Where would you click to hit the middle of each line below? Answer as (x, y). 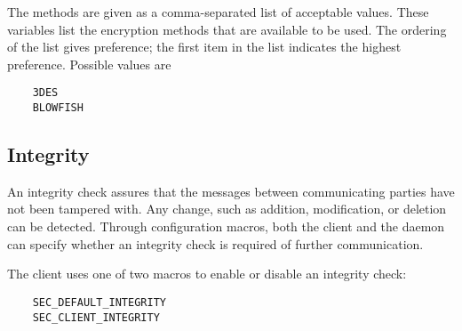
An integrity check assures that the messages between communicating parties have (231, 191)
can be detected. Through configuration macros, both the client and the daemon (226, 226)
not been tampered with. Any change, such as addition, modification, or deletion (227, 209)
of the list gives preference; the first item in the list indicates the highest (204, 47)
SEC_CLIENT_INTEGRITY (96, 317)
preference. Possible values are (89, 64)
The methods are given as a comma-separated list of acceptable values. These (218, 12)
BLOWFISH (58, 108)
